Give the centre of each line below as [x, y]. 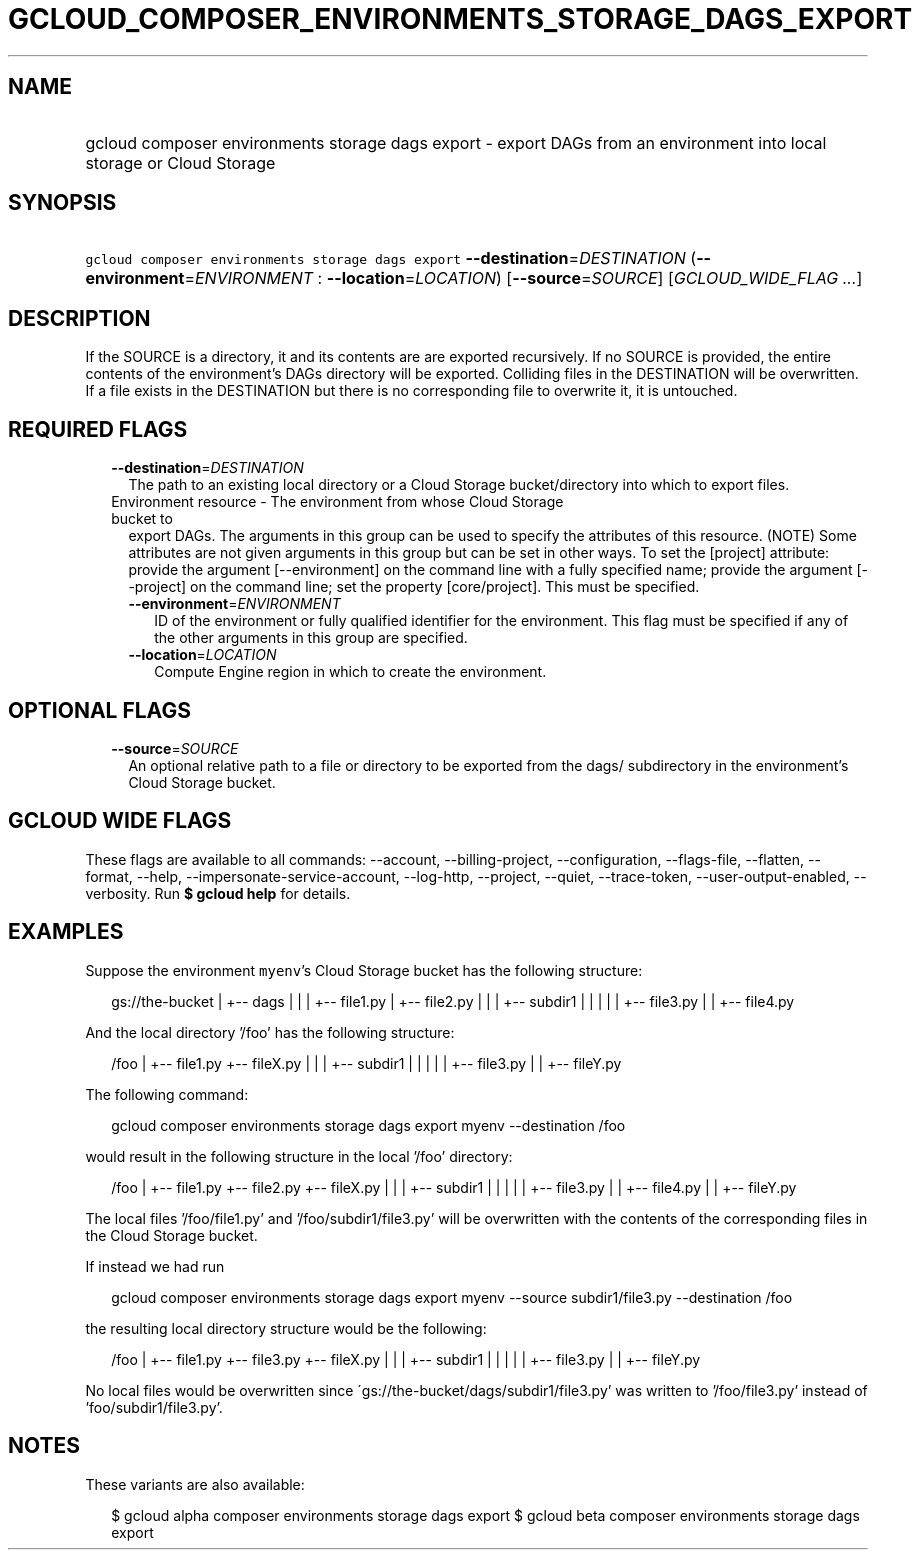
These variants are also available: [195, 1484]
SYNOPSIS [62, 203]
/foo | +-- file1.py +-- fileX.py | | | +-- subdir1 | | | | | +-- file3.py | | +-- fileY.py [366, 1063]
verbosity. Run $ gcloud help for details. [218, 893]
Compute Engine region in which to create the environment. [350, 672]
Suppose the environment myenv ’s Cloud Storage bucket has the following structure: [364, 970]
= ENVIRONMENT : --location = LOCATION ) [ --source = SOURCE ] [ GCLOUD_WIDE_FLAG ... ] [523, 278]
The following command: [167, 1094]
